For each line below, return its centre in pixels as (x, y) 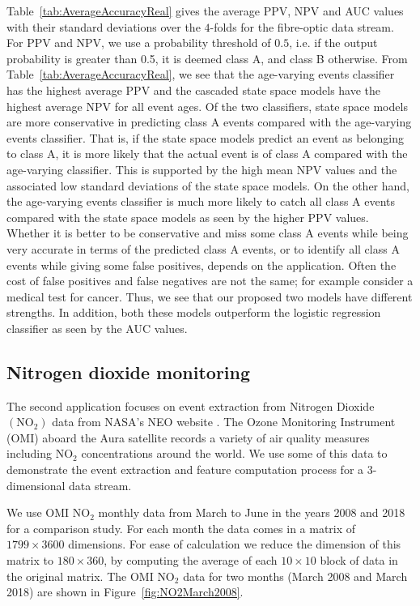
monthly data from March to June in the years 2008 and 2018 (252, 512)
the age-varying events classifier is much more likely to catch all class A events (201, 201)
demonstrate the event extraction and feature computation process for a (185, 469)
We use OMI (38, 512)
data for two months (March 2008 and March (295, 576)
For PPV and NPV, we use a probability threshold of (139, 43)
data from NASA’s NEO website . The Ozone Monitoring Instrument (224, 422)
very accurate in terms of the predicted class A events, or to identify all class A (203, 248)
